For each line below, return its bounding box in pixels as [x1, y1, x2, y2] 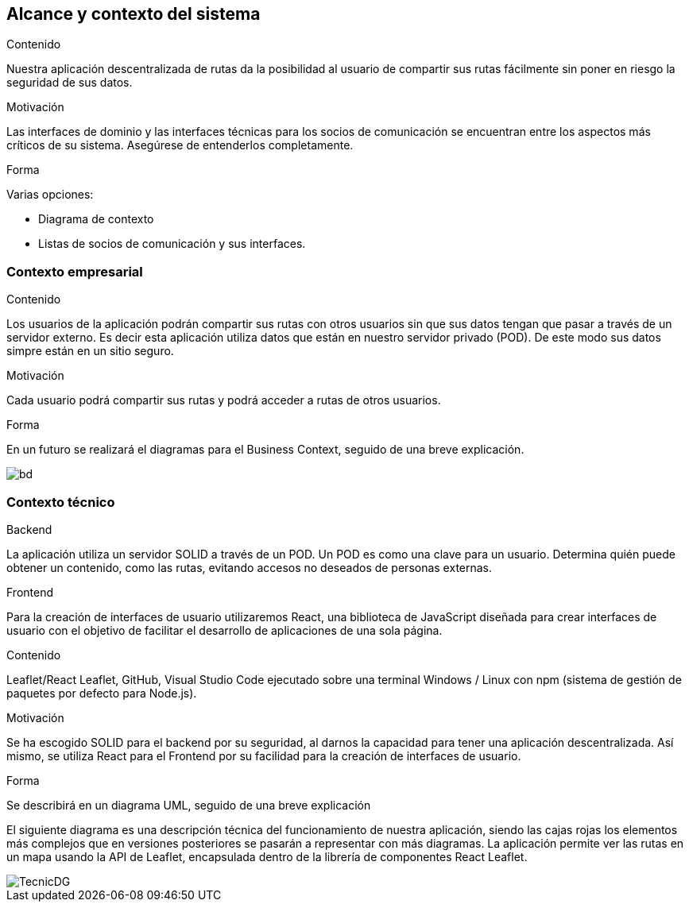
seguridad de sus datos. [6, 75, 133, 90]
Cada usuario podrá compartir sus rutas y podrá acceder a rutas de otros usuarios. [6, 393, 441, 408]
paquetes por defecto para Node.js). [6, 686, 197, 700]
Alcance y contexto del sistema [6, 4, 261, 24]
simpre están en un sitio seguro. [6, 344, 174, 358]
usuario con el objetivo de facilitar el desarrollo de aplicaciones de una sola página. [6, 623, 443, 637]
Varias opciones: [6, 187, 94, 202]
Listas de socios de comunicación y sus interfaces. [38, 237, 306, 251]
